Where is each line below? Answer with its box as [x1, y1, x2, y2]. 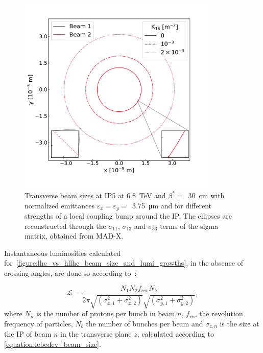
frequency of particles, [4, 318, 73, 328]
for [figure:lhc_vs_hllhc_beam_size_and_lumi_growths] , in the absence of [4, 257, 243, 268]
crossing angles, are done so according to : [4, 268, 137, 278]
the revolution [199, 308, 243, 319]
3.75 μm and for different [132, 200, 211, 210]
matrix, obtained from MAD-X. [25, 230, 124, 241]
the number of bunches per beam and [86, 318, 203, 328]
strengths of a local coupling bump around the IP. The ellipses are [25, 210, 232, 221]
